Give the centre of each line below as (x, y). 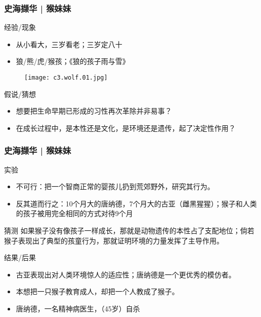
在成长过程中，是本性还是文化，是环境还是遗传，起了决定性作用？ (126, 128)
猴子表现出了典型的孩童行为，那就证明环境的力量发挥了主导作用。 (114, 240)
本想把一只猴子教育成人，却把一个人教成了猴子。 (97, 291)
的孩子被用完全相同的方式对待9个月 (74, 213)
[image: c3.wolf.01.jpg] (66, 78)
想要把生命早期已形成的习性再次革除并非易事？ (94, 111)
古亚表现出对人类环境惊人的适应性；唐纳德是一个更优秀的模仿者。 (126, 274)
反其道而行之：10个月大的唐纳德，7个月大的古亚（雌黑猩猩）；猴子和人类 (136, 203)
